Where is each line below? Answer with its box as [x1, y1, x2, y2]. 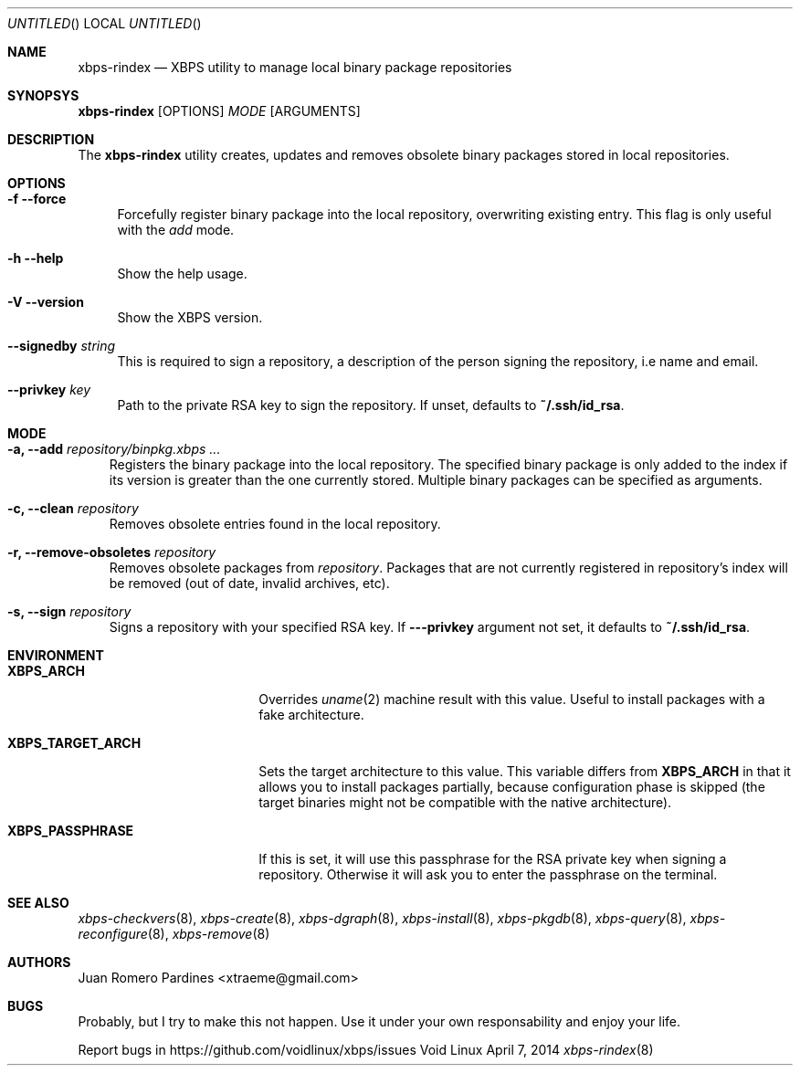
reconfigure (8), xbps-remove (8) [78, 926, 270, 942]
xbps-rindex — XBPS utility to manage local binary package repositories [78, 59, 512, 75]
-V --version [7, 294, 84, 310]
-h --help [7, 250, 64, 266]
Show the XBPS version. [117, 310, 263, 325]
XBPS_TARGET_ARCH [7, 735, 142, 751]
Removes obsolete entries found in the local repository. [109, 516, 441, 531]
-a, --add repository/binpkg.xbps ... [7, 441, 221, 457]
